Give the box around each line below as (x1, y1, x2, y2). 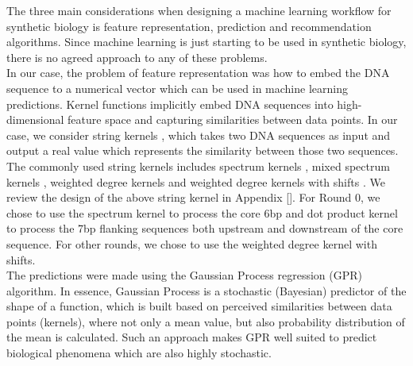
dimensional (6, 111, 64, 128)
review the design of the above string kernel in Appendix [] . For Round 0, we (6, 189, 380, 206)
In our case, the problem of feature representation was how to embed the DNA (6, 64, 390, 81)
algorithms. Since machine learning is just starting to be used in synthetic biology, (6, 33, 407, 50)
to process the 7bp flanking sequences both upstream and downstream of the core (6, 220, 403, 237)
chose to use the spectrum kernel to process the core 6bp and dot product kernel (6, 204, 398, 221)
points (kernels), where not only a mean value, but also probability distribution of (6, 313, 405, 329)
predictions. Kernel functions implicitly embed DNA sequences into (6, 95, 334, 112)
